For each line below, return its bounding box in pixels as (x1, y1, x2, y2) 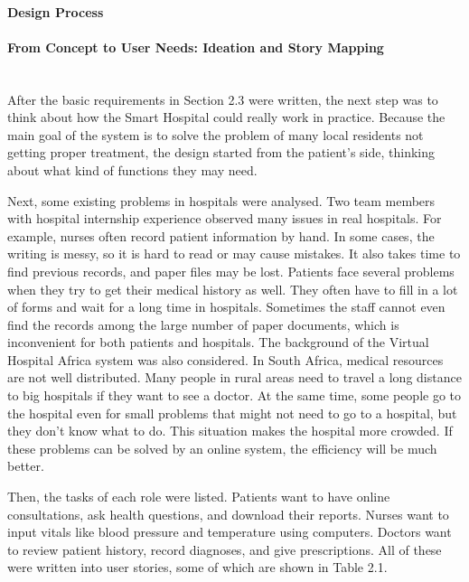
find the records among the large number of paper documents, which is (7, 314, 399, 333)
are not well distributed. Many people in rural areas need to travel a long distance (7, 368, 462, 387)
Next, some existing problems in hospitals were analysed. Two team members (7, 191, 436, 210)
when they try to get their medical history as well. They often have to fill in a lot (7, 279, 458, 298)
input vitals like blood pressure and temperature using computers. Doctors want (7, 522, 452, 541)
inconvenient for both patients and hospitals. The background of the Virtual (7, 333, 429, 352)
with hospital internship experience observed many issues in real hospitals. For (7, 209, 442, 228)
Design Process (7, 2, 104, 21)
